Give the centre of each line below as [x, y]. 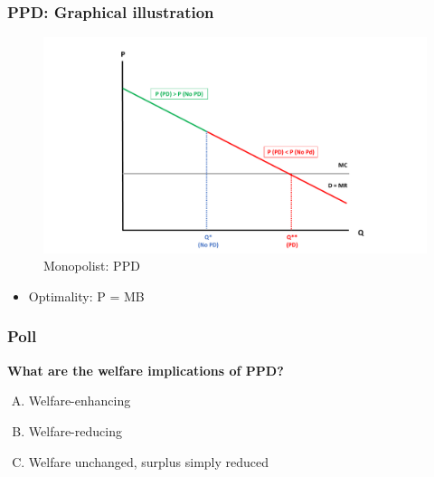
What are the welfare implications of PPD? [146, 370]
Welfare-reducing [75, 430]
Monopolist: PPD [92, 266]
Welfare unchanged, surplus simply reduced [149, 461]
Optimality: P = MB [86, 296]
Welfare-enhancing [80, 401]
